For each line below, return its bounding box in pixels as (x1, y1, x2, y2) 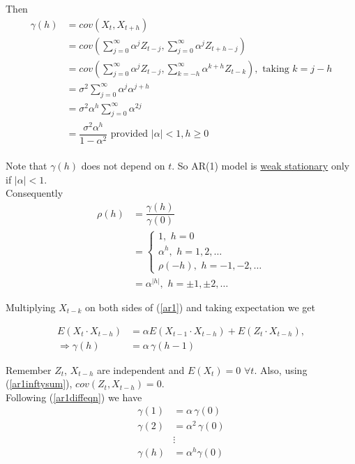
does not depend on (81, 158, 165, 173)
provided (110, 129, 149, 140)
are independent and (96, 362, 185, 377)
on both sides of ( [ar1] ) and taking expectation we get (85, 299, 316, 314)
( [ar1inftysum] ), (6, 376, 73, 391)
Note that (6, 158, 47, 173)
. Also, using (254, 362, 308, 377)
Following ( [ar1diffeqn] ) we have (6, 389, 142, 404)
